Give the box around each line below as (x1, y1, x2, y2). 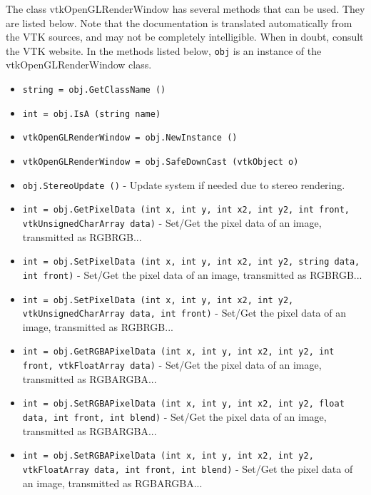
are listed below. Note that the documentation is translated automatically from (6, 15, 352, 30)
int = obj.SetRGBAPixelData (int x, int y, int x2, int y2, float (22, 399, 345, 409)
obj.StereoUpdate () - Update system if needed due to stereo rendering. (22, 177, 345, 192)
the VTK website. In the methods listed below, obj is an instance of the (6, 43, 322, 58)
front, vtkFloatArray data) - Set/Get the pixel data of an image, (22, 357, 322, 372)
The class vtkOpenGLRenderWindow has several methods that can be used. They (6, 1, 365, 16)
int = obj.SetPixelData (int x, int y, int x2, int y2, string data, (22, 257, 360, 267)
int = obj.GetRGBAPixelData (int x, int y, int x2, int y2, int (22, 347, 335, 357)
